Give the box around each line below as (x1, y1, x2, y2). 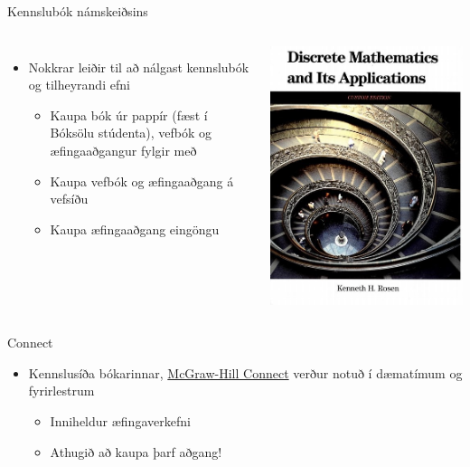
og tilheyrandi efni (28, 75, 130, 94)
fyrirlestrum (28, 381, 95, 400)
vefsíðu (50, 189, 89, 208)
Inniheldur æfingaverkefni (50, 412, 191, 431)
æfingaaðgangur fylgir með (50, 140, 197, 159)
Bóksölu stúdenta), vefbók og (50, 123, 212, 142)
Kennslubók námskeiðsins (7, 2, 148, 20)
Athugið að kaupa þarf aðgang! (50, 442, 222, 461)
